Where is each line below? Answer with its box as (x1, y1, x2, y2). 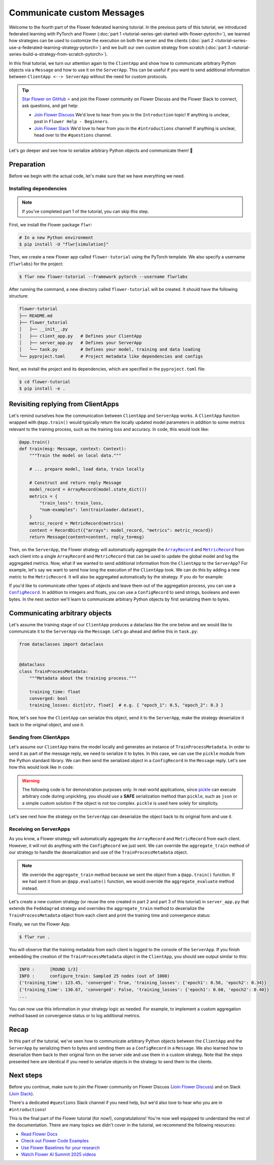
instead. (22, 885, 38, 891)
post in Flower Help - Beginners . (34, 119, 109, 125)
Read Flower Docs (21, 1131, 58, 1137)
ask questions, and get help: (22, 103, 78, 109)
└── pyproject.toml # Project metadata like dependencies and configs (19, 353, 203, 359)
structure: (9, 293, 29, 299)
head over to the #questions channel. (34, 132, 112, 138)
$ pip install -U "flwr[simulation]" (19, 241, 109, 247)
